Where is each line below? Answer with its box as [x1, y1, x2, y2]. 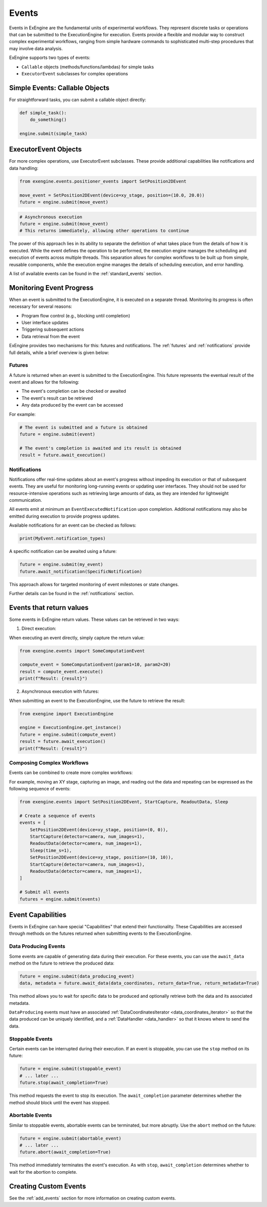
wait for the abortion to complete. [9, 1169, 78, 1175]
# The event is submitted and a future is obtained [19, 424, 148, 430]
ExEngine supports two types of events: [9, 55, 90, 60]
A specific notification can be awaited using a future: [9, 548, 117, 554]
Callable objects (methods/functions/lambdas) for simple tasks [21, 63, 154, 69]
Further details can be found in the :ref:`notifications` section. [9, 590, 134, 596]
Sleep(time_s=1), [30, 847, 72, 853]
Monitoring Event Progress [9, 283, 94, 292]
